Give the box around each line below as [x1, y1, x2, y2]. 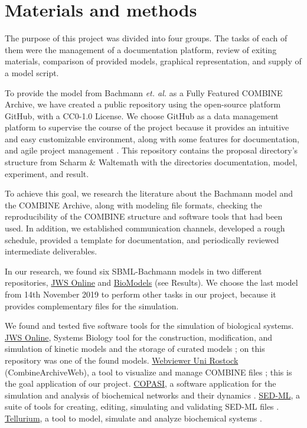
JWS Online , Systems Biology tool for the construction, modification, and [5, 331, 273, 343]
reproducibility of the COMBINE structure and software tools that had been [5, 210, 283, 223]
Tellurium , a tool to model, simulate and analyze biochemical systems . [5, 411, 262, 424]
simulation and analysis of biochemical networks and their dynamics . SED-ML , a [5, 388, 301, 401]
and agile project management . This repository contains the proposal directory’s [5, 144, 298, 156]
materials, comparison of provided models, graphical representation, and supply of [5, 55, 302, 67]
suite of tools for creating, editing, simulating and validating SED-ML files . [5, 400, 279, 413]
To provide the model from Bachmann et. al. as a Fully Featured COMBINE [5, 86, 283, 99]
